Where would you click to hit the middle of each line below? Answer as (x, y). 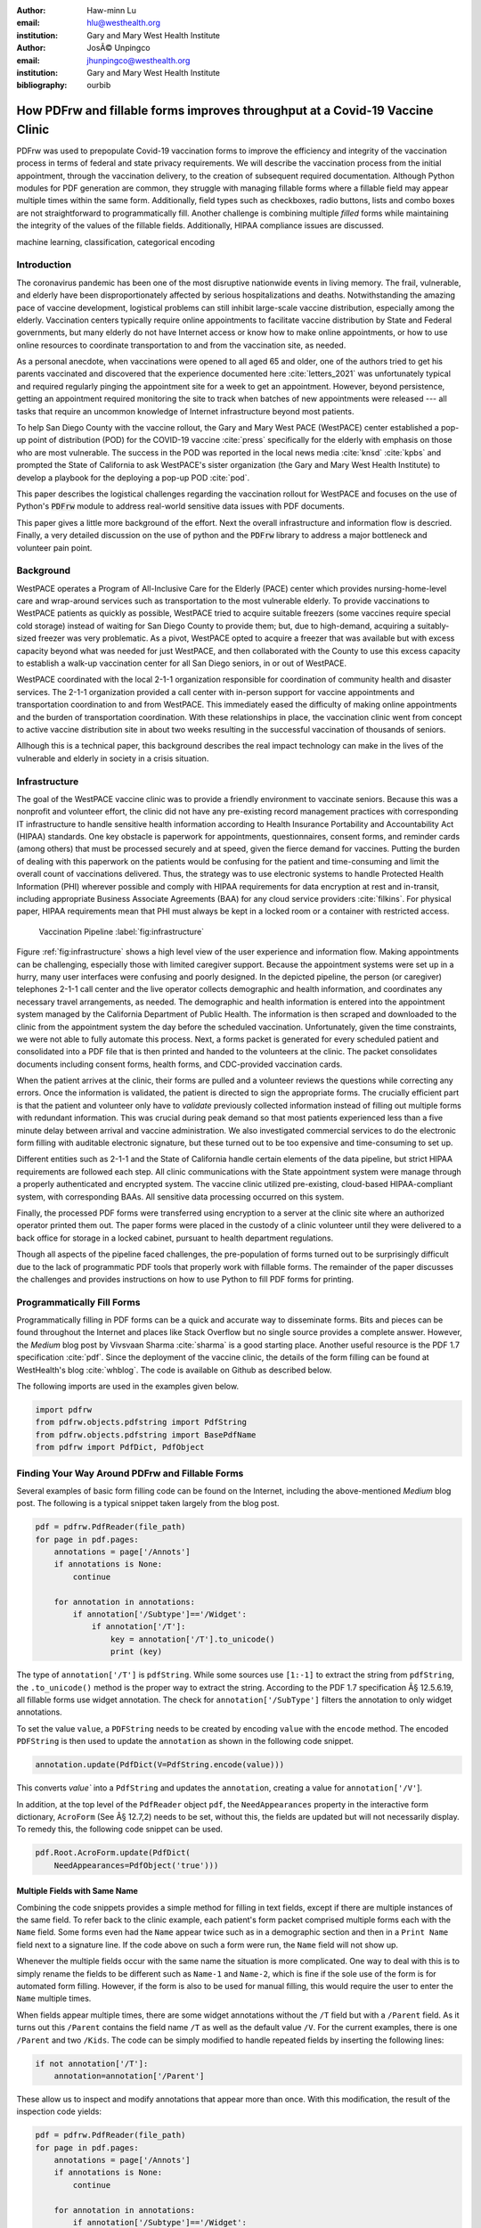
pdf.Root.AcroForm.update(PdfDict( (113, 1853)
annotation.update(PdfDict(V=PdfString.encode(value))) (160, 1765)
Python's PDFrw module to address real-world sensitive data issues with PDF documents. (180, 506)
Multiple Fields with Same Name (77, 1891)
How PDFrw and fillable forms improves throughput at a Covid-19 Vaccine (225, 111)
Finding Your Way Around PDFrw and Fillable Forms (130, 1473)
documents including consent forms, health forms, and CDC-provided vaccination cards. (179, 1064)
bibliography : (42, 86)
